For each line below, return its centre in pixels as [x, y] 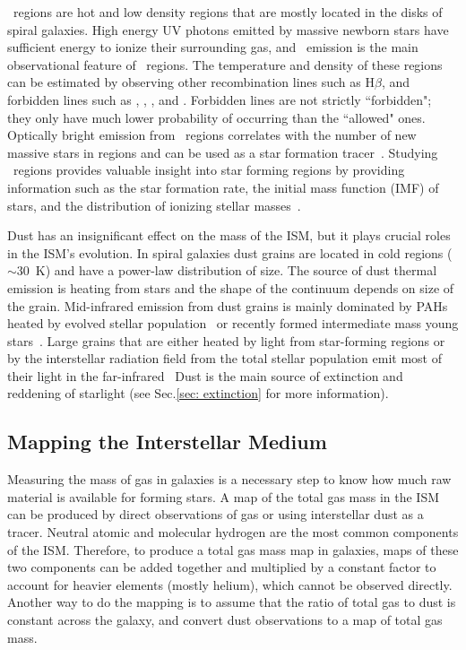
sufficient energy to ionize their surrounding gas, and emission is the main [213, 47]
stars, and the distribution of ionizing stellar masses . [154, 205]
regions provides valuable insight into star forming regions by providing [209, 170]
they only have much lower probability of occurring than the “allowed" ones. [216, 117]
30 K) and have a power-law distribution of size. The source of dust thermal [227, 270]
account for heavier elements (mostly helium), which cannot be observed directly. [230, 584]
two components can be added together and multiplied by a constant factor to [222, 567]
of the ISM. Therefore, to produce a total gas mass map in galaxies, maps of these [233, 549]
